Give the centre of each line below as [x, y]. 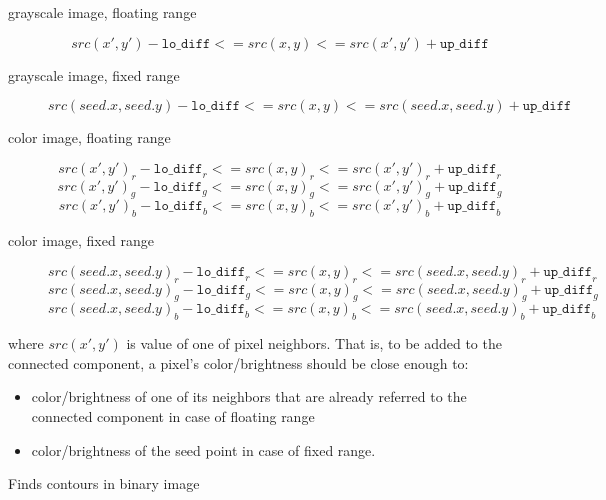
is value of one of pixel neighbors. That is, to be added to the [314, 343]
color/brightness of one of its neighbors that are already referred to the [249, 396]
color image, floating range [89, 137]
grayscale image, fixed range [94, 74]
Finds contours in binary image [104, 483]
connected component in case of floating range [173, 415]
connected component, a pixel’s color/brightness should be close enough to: [238, 362]
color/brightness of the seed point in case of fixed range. [203, 449]
